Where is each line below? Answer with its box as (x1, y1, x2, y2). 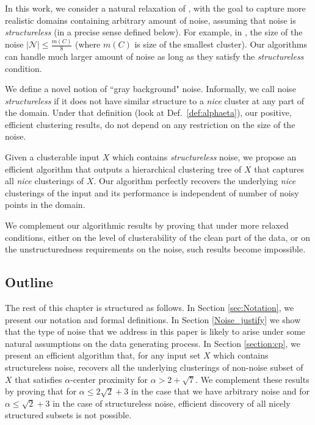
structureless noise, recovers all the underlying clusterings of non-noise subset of (5, 361, 303, 373)
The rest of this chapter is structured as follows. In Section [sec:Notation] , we (5, 301, 294, 314)
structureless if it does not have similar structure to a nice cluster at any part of (5, 94, 305, 107)
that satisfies (15, 373, 62, 385)
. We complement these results (195, 373, 310, 385)
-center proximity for (70, 373, 148, 385)
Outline (5, 273, 53, 291)
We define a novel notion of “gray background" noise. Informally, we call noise (5, 82, 296, 95)
